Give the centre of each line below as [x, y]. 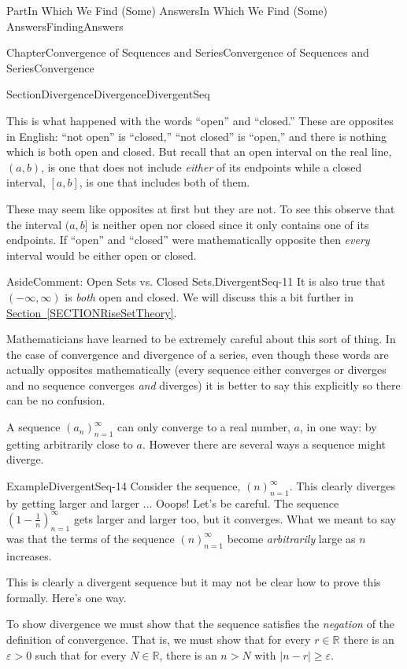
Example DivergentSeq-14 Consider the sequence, [124, 486]
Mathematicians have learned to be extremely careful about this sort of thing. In [201, 339]
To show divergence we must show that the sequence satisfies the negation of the [201, 624]
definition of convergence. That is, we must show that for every [159, 639]
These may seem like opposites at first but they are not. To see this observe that [201, 208]
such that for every [81, 654]
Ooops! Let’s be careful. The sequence [248, 503]
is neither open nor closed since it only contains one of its [230, 224]
